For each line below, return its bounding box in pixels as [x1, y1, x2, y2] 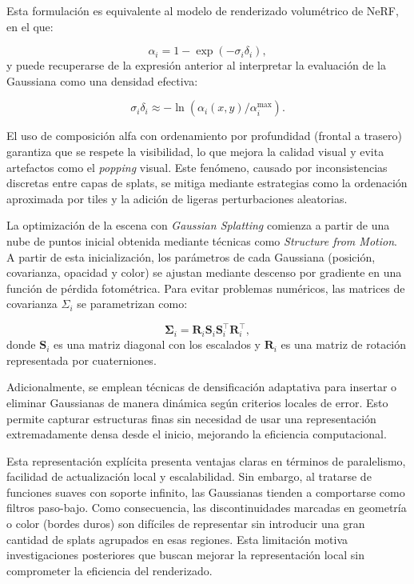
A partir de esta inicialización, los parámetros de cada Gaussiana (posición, [6, 248, 376, 265]
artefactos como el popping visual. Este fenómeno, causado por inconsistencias [6, 158, 388, 175]
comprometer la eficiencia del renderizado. [6, 562, 213, 578]
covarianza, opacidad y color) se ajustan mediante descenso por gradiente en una [6, 264, 402, 281]
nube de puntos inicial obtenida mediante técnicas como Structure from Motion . [6, 232, 397, 249]
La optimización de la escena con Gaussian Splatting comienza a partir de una [6, 217, 390, 234]
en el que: [6, 18, 54, 34]
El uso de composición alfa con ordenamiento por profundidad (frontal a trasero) [6, 127, 402, 144]
